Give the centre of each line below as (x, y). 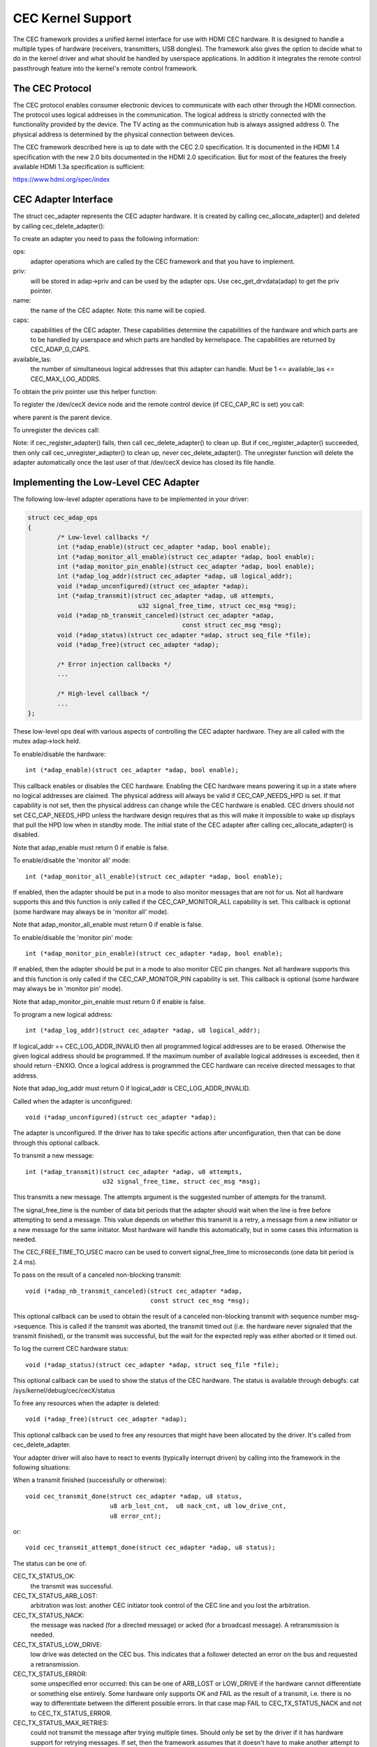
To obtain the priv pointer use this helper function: (85, 391)
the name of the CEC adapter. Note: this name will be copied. (118, 310)
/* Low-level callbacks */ (103, 537)
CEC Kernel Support (72, 18)
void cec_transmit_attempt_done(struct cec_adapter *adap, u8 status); (150, 1547)
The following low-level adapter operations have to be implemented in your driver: (131, 499)
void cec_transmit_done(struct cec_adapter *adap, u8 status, (134, 1496)
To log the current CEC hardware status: (71, 1349)
